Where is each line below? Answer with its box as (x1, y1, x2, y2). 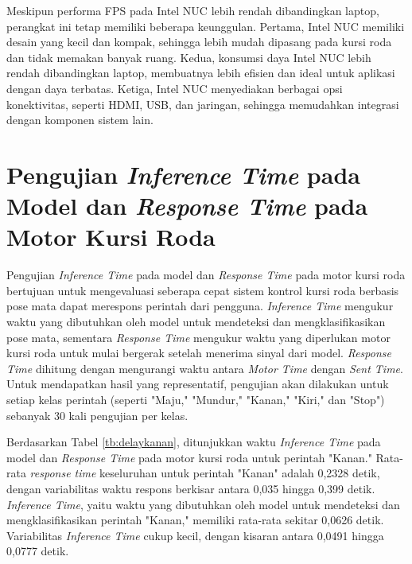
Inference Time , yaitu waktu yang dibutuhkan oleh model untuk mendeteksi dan (6, 496, 400, 512)
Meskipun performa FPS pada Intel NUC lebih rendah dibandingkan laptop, (6, 2, 379, 18)
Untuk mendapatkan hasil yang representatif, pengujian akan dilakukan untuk (6, 375, 389, 392)
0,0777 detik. (6, 543, 69, 559)
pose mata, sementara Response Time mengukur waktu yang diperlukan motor (6, 329, 391, 345)
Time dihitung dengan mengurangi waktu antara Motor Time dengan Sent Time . (6, 360, 403, 376)
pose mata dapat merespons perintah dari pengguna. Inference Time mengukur (6, 298, 394, 314)
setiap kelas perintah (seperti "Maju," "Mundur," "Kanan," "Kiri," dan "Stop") (6, 391, 385, 407)
